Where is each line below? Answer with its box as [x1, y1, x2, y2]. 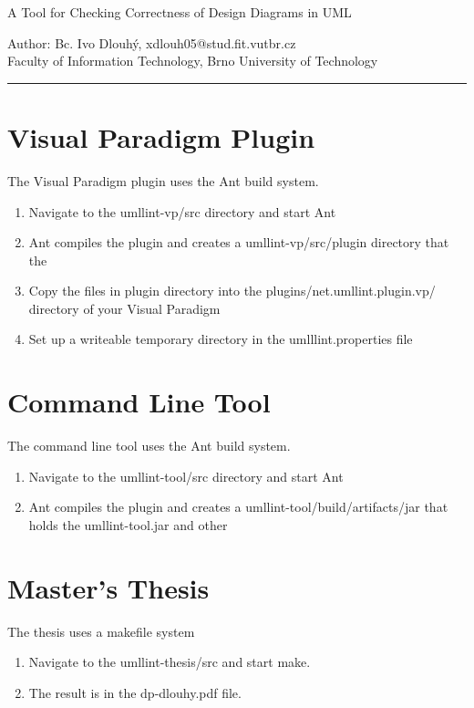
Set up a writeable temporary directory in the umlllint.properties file [28, 329, 413, 349]
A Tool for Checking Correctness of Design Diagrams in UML [7, 3, 352, 21]
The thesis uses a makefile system [7, 621, 195, 640]
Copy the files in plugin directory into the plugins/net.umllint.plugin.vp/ [28, 281, 436, 300]
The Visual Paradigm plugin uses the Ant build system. [7, 171, 319, 190]
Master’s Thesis [7, 568, 210, 606]
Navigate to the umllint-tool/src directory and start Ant [28, 466, 344, 485]
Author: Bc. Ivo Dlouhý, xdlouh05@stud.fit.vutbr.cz [7, 33, 296, 52]
